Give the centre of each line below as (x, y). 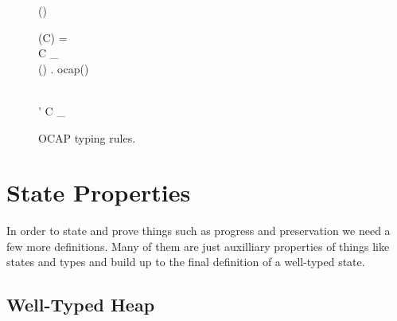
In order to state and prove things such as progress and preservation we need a (198, 231)
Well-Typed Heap (81, 305)
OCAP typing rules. (87, 137)
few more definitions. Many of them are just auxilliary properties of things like (198, 246)
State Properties (99, 192)
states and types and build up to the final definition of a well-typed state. (186, 262)
